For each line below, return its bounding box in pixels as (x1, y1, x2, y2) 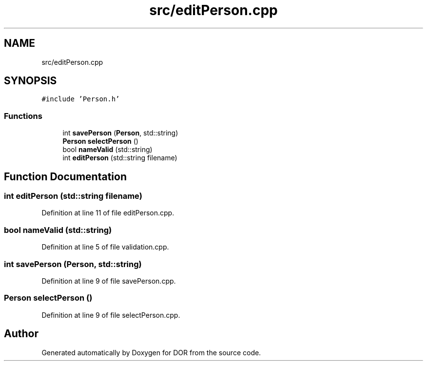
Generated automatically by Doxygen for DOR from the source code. (41, 348, 261, 357)
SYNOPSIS (4, 75, 57, 87)
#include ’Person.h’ (41, 95, 120, 103)
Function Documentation (4, 170, 127, 183)
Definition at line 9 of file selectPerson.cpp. (41, 310, 180, 319)
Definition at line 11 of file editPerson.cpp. (41, 209, 175, 217)
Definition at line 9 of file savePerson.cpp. (41, 276, 176, 285)
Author (4, 327, 39, 340)
